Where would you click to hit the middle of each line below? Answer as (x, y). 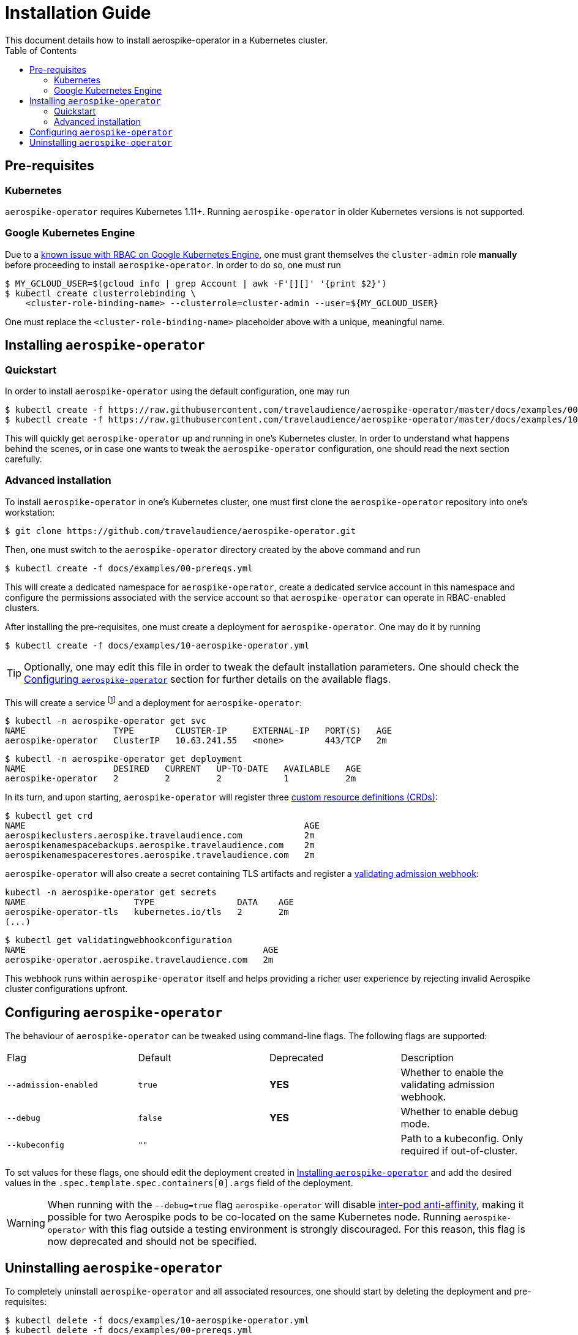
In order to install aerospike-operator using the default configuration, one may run (177, 391)
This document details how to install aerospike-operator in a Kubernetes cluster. (167, 40)
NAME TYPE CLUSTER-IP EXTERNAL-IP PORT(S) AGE (199, 731)
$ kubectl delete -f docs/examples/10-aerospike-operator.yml (157, 1321)
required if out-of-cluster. (459, 1151)
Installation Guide (78, 13)
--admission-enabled (52, 1085)
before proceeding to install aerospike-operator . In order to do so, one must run (173, 265)
